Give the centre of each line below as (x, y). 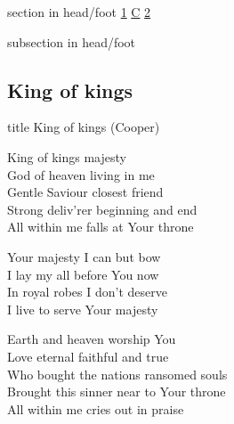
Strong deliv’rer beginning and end (102, 209)
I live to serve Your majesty (83, 309)
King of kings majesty (67, 156)
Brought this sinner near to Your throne (117, 391)
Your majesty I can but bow (84, 256)
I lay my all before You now (83, 274)
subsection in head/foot (72, 41)
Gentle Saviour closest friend (85, 192)
